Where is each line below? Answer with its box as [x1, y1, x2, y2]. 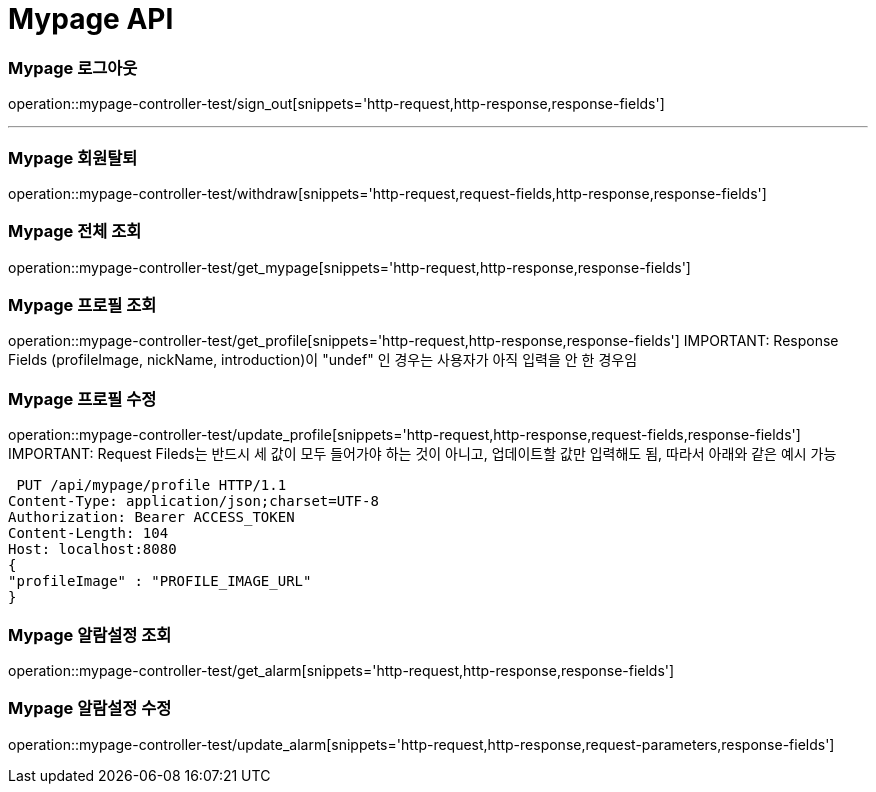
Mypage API [8, 2, 174, 36]
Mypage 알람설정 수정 [8, 698, 172, 719]
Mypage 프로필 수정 [8, 388, 157, 409]
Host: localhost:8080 [8, 541, 177, 558]
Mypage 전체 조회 [8, 221, 142, 242]
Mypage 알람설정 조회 [8, 624, 172, 645]
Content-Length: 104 [8, 525, 169, 542]
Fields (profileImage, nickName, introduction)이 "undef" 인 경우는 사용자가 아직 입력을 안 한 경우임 [8, 351, 638, 369]
